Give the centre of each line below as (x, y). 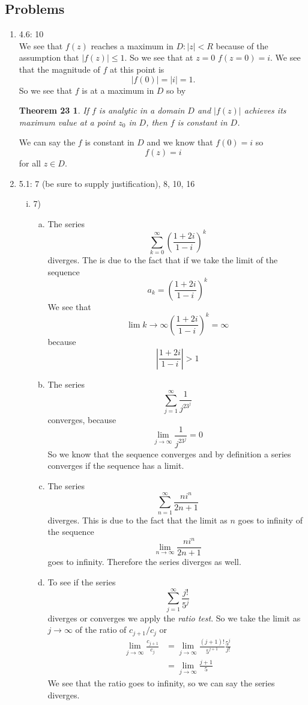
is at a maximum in (118, 90)
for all (30, 163)
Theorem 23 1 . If (54, 110)
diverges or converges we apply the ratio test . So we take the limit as (174, 618)
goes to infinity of (270, 520)
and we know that (180, 142)
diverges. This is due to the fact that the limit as (137, 520)
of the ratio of (101, 630)
